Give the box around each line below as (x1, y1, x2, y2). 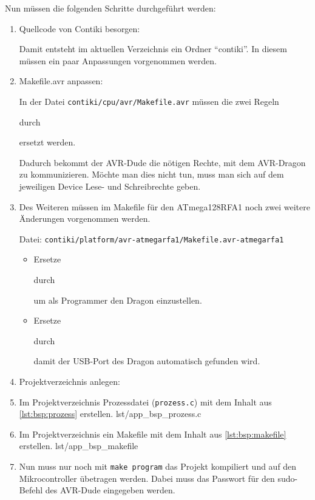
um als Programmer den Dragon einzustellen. (33, 293, 202, 306)
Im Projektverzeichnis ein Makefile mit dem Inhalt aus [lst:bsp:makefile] (19, 427, 286, 440)
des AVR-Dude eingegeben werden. (45, 484, 175, 496)
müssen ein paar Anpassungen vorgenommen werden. (19, 54, 217, 67)
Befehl (19, 484, 43, 496)
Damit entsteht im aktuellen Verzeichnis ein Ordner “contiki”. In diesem (19, 42, 287, 55)
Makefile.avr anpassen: (19, 75, 103, 87)
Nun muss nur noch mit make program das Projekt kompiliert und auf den (19, 460, 297, 473)
